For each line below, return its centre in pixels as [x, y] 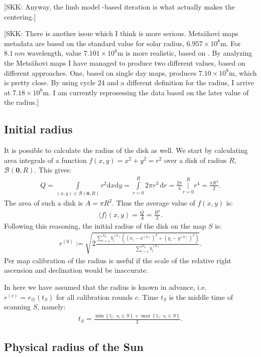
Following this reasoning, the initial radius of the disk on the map [105, 225]
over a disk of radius [195, 160]
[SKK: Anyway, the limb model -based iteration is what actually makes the [119, 7]
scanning [17, 307]
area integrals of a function [45, 160]
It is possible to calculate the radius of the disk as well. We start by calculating [126, 150]
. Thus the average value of [154, 203]
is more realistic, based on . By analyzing [189, 53]
